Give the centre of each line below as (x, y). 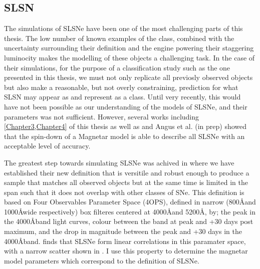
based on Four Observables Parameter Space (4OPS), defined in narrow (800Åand (130, 202)
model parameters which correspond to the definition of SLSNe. (102, 260)
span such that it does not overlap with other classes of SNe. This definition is (124, 192)
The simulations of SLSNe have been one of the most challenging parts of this (123, 28)
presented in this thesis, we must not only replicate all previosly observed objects (128, 77)
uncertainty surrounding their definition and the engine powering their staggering (129, 48)
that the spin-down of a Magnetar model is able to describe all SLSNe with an (124, 136)
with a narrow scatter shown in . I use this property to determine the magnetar (126, 251)
